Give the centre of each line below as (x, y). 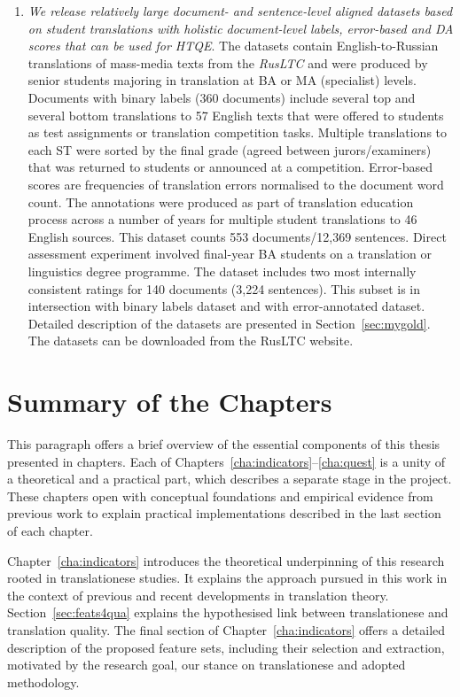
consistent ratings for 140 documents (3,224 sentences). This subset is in (224, 288)
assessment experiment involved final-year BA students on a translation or (230, 254)
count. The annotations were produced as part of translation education (221, 201)
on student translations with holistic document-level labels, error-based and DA (241, 28)
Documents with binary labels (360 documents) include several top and (222, 97)
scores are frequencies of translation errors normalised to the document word (236, 184)
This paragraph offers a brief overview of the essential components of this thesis (224, 444)
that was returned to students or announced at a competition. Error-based (230, 167)
